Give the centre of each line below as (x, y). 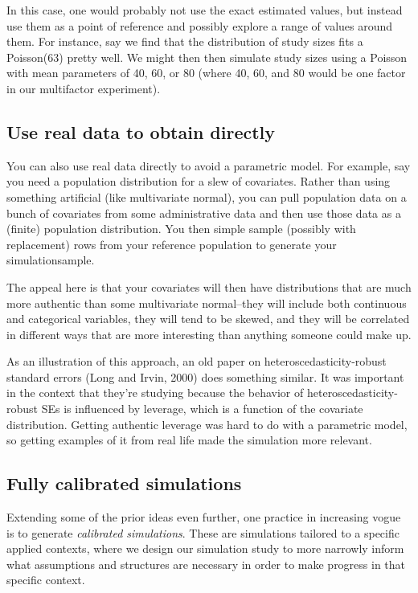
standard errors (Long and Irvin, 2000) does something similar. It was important (205, 376)
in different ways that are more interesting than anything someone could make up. (209, 334)
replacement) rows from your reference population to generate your (172, 244)
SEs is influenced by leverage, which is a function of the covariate (202, 409)
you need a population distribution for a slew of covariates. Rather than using (199, 181)
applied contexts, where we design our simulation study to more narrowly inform (205, 548)
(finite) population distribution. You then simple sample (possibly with (181, 229)
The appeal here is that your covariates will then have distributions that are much (209, 286)
